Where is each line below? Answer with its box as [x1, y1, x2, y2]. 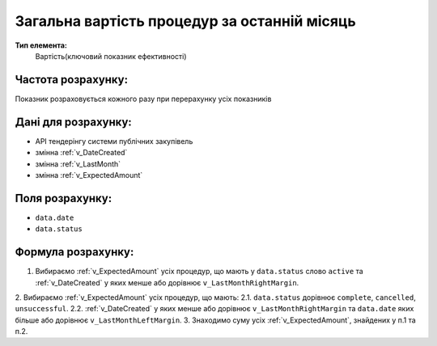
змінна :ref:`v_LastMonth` [35, 158, 121, 169]
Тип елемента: [15, 40, 68, 50]
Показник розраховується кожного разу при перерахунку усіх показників [15, 94, 272, 103]
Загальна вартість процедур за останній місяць [15, 12, 356, 30]
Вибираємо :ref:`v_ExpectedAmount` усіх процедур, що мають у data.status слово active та [35, 267, 363, 276]
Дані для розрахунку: [15, 115, 133, 129]
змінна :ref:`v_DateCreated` [35, 148, 128, 158]
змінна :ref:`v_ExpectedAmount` [35, 170, 143, 179]
